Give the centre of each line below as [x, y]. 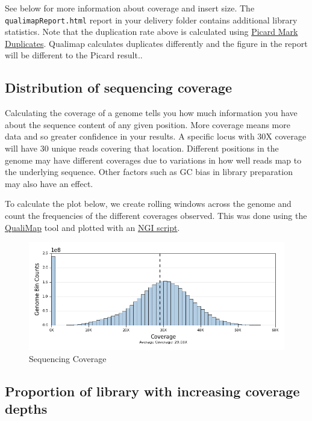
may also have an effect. [49, 183]
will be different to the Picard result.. [74, 55]
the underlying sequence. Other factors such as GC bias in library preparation [149, 172]
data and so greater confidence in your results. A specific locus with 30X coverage [156, 136]
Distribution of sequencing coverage [119, 88]
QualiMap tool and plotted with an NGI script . [92, 227]
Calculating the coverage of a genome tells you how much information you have [151, 113]
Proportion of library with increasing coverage [152, 391]
